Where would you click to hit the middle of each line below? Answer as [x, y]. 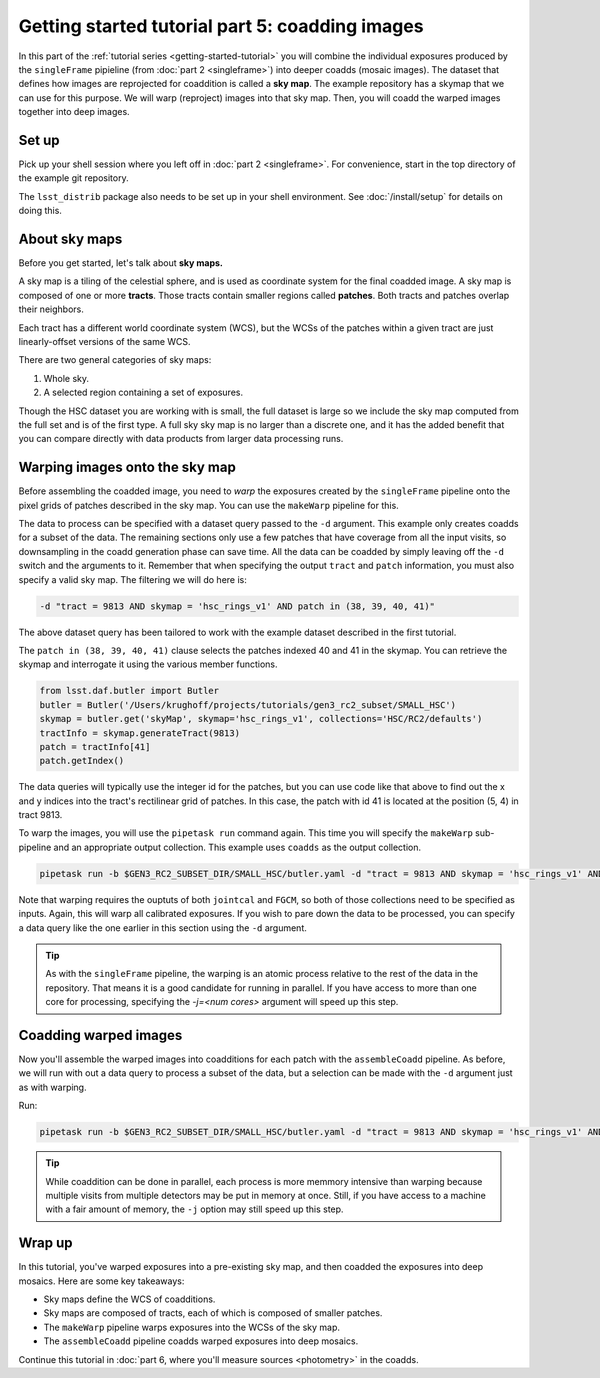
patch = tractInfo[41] [95, 746]
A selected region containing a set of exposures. [143, 392]
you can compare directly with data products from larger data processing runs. [181, 439]
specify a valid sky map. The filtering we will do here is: [132, 579]
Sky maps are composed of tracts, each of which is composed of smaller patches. [213, 1313]
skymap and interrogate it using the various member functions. [148, 664]
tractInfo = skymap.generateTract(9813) [139, 733]
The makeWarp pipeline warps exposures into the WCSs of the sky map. [191, 1327]
